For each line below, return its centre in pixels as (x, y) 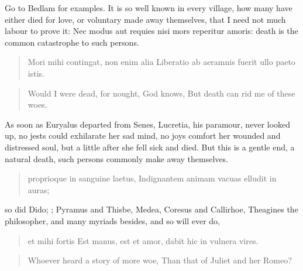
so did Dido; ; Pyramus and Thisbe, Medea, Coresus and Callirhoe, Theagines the (151, 209)
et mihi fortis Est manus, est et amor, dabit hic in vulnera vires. (143, 240)
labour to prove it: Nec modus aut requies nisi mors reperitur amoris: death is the (151, 31)
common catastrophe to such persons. (72, 42)
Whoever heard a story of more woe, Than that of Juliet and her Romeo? (160, 260)
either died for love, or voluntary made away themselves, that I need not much (145, 19)
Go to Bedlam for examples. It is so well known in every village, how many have (149, 8)
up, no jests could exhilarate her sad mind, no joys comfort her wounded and (143, 135)
